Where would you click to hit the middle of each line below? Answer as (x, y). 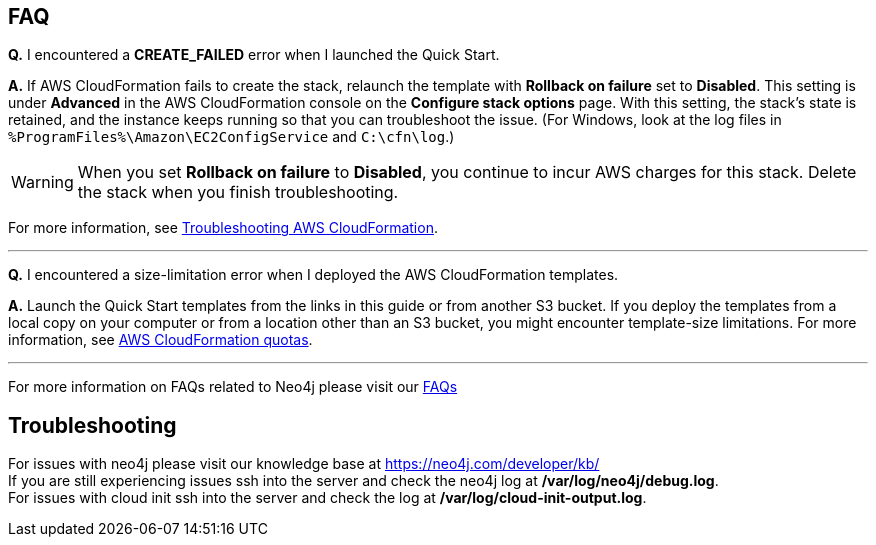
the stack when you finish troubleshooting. (238, 192)
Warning (42, 182)
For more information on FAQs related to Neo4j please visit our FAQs (233, 387)
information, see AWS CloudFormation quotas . (160, 340)
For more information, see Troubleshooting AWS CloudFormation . (223, 228)
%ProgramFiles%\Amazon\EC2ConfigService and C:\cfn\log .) (231, 137)
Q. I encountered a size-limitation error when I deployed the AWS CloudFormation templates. (313, 275)
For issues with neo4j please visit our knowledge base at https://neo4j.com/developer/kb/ (304, 464)
